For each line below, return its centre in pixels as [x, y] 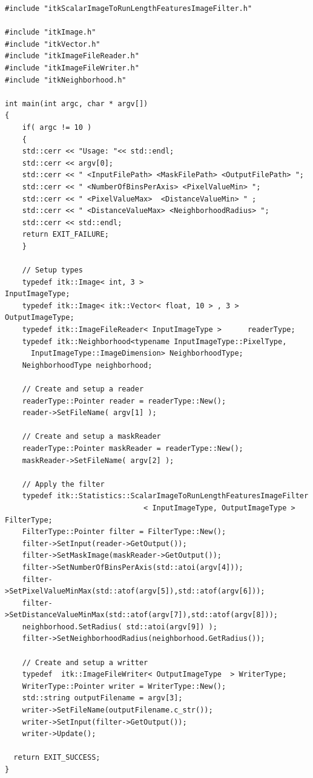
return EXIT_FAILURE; [65, 235]
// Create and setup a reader [83, 389]
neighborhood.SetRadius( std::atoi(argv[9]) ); [120, 627]
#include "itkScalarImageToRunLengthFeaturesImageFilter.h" [129, 8]
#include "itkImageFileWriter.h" [72, 68]
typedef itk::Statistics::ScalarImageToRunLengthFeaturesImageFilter [165, 496]
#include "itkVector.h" [53, 44]
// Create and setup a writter [85, 662]
